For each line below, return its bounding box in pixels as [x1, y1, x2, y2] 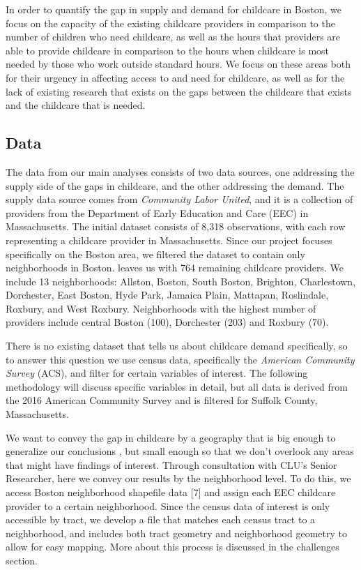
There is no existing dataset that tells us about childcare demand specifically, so [6, 338, 348, 353]
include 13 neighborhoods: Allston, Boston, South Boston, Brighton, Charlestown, [6, 273, 356, 288]
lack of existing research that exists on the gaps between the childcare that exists [6, 84, 352, 98]
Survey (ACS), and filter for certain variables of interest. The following [6, 366, 308, 380]
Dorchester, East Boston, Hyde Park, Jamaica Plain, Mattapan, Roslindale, [6, 287, 329, 302]
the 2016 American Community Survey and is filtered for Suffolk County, [6, 393, 318, 407]
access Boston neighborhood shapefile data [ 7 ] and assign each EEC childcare [6, 485, 336, 500]
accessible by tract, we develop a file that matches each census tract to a [6, 512, 316, 527]
